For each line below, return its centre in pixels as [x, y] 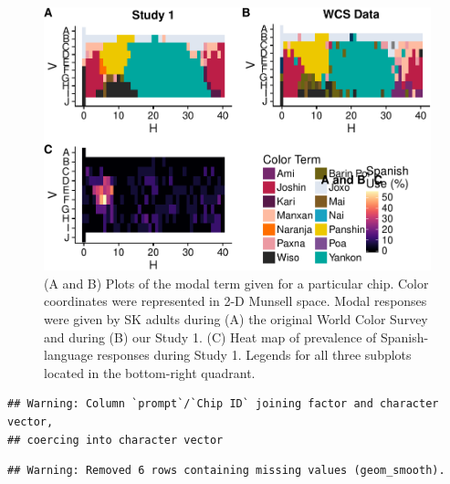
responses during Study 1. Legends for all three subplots [254, 355]
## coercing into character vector [115, 440]
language [68, 355]
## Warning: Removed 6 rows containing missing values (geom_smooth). [226, 471]
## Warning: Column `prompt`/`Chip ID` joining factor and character [223, 404]
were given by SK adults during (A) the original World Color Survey [236, 319]
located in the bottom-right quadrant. [150, 372]
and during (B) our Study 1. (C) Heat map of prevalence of [210, 337]
